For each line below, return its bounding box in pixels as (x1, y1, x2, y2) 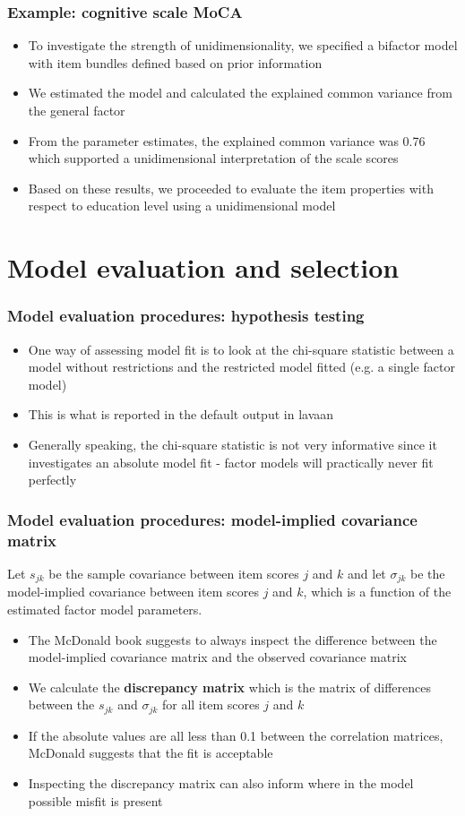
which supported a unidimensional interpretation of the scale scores (28, 149, 399, 167)
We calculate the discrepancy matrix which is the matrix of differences (28, 677, 431, 696)
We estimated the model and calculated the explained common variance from (28, 83, 452, 102)
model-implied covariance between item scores (7, 582, 259, 601)
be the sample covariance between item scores (48, 563, 299, 582)
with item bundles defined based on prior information (28, 53, 323, 72)
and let (348, 563, 386, 582)
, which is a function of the (303, 582, 452, 601)
